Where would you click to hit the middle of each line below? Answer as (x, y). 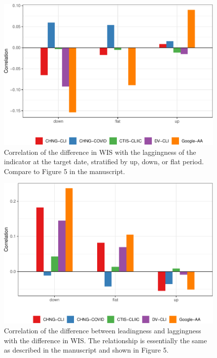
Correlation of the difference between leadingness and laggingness (103, 330)
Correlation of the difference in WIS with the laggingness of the (100, 152)
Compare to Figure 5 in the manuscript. (65, 171)
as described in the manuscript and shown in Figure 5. (86, 350)
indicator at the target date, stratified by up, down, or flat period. (104, 161)
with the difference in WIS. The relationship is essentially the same (106, 340)
